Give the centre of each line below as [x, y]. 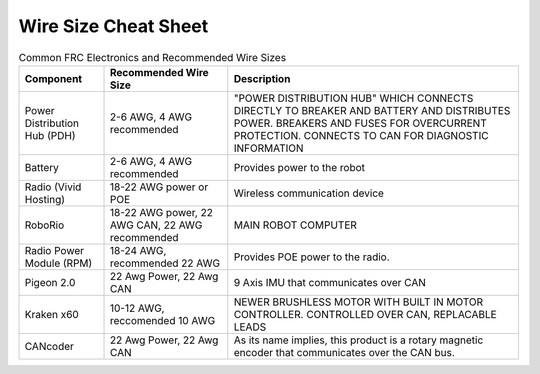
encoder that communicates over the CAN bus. [344, 352]
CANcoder [49, 346]
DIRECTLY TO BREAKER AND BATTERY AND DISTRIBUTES [372, 110]
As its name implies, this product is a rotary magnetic [358, 340]
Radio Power [54, 250]
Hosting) [44, 199]
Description [262, 78]
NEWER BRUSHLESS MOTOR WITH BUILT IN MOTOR [358, 302]
